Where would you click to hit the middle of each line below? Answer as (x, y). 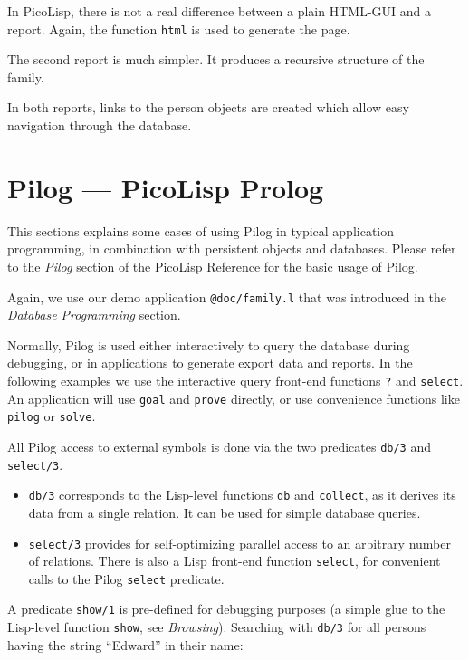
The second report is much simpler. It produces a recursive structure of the (216, 59)
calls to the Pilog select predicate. (126, 578)
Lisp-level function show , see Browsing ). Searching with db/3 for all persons (217, 627)
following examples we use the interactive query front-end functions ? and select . (235, 380)
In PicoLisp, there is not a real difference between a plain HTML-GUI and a (219, 11)
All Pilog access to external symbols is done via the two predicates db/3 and (219, 446)
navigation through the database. (100, 125)
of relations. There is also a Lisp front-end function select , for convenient (234, 561)
